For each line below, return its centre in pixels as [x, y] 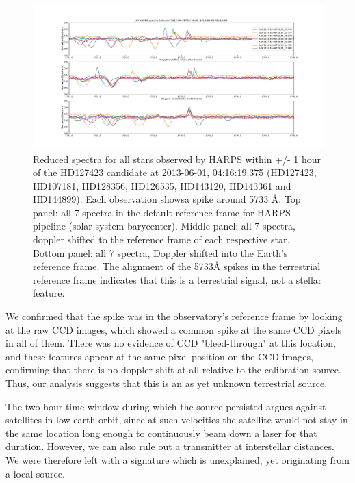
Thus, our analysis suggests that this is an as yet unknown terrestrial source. [167, 383]
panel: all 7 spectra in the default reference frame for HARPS [162, 212]
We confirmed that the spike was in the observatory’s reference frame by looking [174, 316]
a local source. [35, 473]
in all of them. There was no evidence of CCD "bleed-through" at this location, [171, 343]
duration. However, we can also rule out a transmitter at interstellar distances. [170, 446]
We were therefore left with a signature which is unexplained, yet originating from [177, 459]
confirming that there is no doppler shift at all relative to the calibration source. [173, 370]
